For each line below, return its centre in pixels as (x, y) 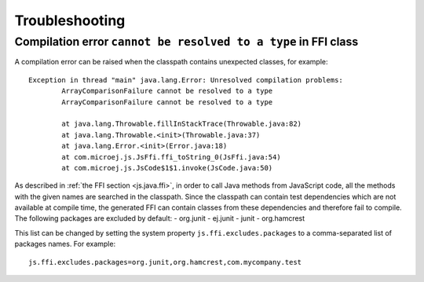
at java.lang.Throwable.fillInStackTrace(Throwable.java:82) (182, 124)
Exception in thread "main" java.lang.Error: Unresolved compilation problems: (186, 80)
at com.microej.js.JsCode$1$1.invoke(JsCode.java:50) (167, 168)
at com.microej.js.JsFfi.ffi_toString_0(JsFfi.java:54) (172, 157)
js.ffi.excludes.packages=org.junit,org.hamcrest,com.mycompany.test (165, 262)
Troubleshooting (70, 20)
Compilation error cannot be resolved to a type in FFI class (186, 42)
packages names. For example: (65, 244)
